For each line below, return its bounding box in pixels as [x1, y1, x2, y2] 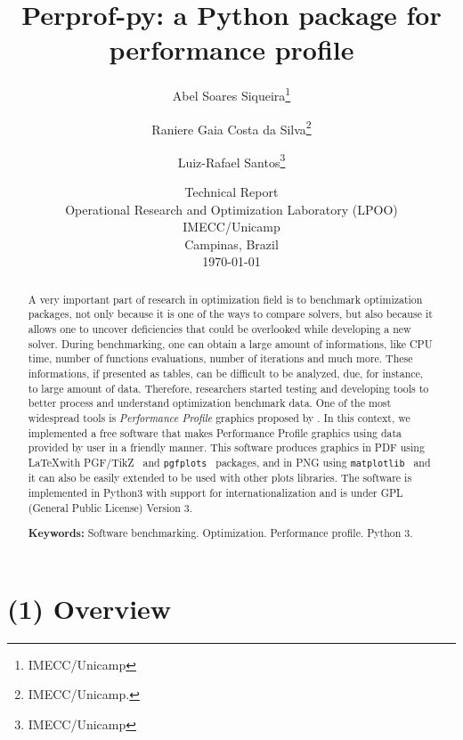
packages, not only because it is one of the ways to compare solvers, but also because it [28, 306, 433, 321]
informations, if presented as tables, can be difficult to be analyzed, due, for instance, [28, 366, 424, 381]
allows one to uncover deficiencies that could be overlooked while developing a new [28, 321, 411, 337]
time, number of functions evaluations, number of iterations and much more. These [28, 351, 413, 366]
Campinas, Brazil [184, 234, 279, 253]
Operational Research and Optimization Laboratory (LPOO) [65, 199, 398, 218]
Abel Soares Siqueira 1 [172, 84, 291, 104]
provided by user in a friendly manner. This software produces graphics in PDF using [28, 440, 425, 455]
